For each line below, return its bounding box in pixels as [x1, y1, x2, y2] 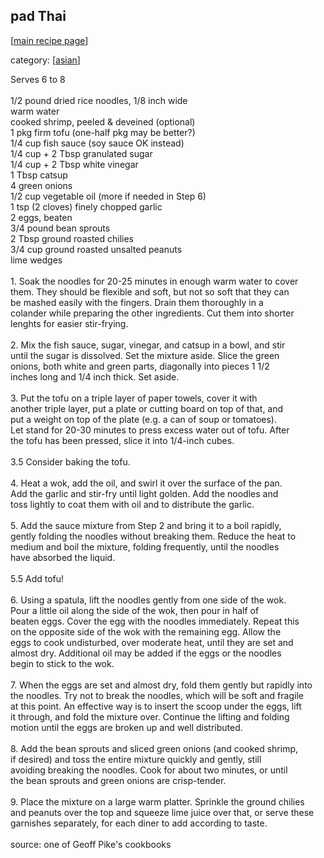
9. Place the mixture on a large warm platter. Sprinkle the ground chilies [10, 795, 305, 808]
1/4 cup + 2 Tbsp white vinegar [10, 158, 139, 170]
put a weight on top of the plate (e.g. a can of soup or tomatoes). [10, 413, 277, 425]
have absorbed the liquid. [10, 551, 116, 563]
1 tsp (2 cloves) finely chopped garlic [10, 200, 163, 213]
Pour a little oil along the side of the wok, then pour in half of [10, 604, 260, 616]
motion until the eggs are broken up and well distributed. [10, 721, 243, 733]
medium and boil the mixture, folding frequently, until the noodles [10, 540, 280, 553]
